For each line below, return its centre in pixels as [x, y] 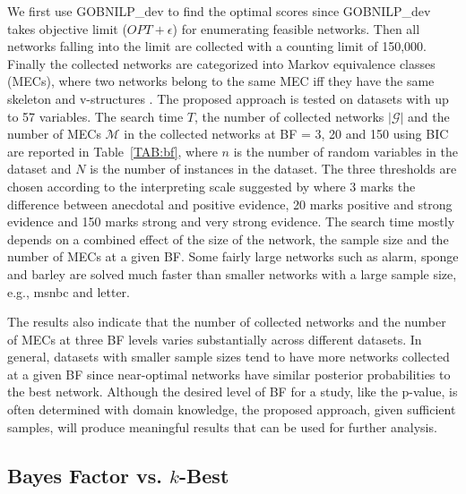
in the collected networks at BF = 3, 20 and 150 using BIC [286, 134]
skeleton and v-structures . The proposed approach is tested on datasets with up [228, 98]
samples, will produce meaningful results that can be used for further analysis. [222, 426]
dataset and [39, 169]
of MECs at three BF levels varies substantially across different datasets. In [215, 339]
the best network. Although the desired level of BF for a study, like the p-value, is [233, 392]
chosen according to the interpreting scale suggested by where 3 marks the [211, 186]
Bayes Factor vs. [85, 475]
